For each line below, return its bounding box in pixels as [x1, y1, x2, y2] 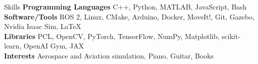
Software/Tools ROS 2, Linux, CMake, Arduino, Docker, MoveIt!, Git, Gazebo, [4, 11, 254, 21]
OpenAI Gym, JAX [23, 40, 84, 51]
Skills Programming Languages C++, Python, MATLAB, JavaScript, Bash [4, 1, 247, 11]
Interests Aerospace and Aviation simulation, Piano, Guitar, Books [4, 50, 214, 60]
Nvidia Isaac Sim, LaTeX [4, 21, 81, 31]
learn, [4, 40, 22, 51]
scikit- [221, 30, 240, 41]
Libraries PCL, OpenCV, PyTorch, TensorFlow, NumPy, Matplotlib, [4, 30, 220, 41]
